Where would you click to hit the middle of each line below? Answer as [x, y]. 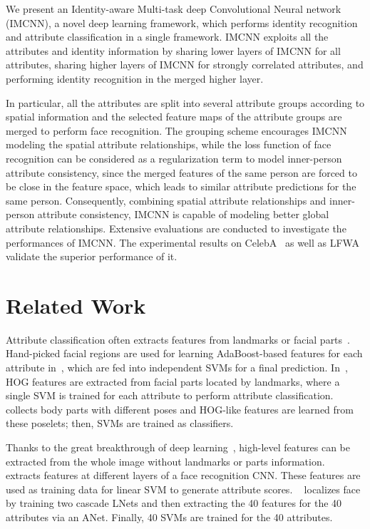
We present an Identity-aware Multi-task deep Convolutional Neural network [174, 9]
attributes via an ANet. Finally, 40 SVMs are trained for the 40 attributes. [169, 517]
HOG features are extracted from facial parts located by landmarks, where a [173, 381]
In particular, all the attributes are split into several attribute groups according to [185, 102]
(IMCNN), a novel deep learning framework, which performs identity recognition [182, 22]
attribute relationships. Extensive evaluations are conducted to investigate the [176, 228]
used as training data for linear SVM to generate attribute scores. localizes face [183, 489]
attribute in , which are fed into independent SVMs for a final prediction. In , [177, 367]
